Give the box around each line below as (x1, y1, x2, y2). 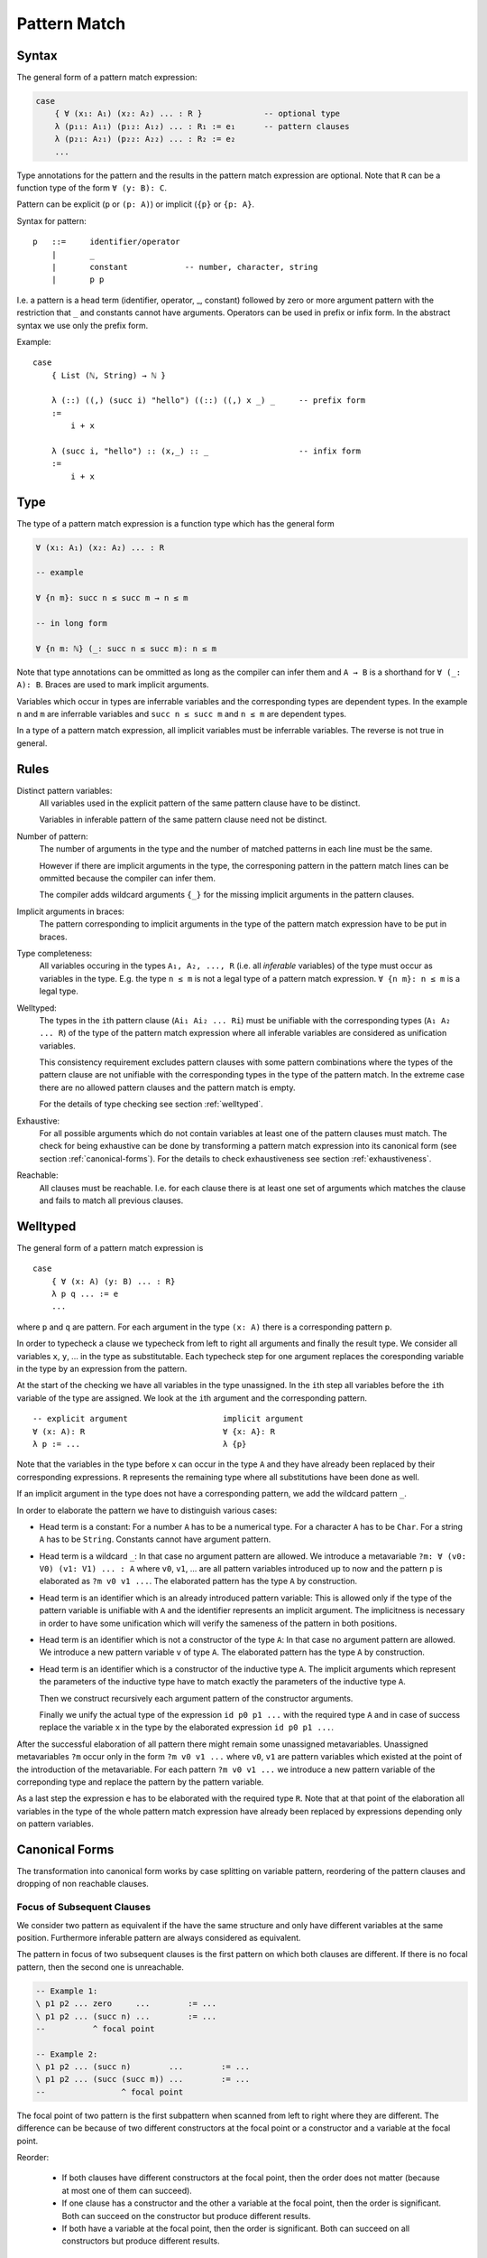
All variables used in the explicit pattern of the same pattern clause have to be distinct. (39, 798, 361, 808)
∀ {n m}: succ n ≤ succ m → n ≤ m (35, 592, 188, 603)
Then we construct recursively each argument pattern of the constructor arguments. (39, 1693, 354, 1703)
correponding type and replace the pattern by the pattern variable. (16, 1776, 264, 1787)
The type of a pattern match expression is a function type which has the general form (16, 518, 335, 528)
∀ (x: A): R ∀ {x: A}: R (32, 1426, 275, 1436)
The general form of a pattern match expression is (16, 1242, 204, 1253)
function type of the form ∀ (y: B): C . (16, 182, 167, 193)
